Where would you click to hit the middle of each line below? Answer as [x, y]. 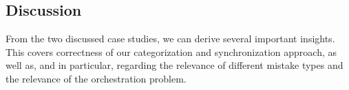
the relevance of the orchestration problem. [96, 78]
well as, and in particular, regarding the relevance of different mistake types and [174, 65]
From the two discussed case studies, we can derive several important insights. [170, 39]
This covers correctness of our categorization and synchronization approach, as [171, 51]
